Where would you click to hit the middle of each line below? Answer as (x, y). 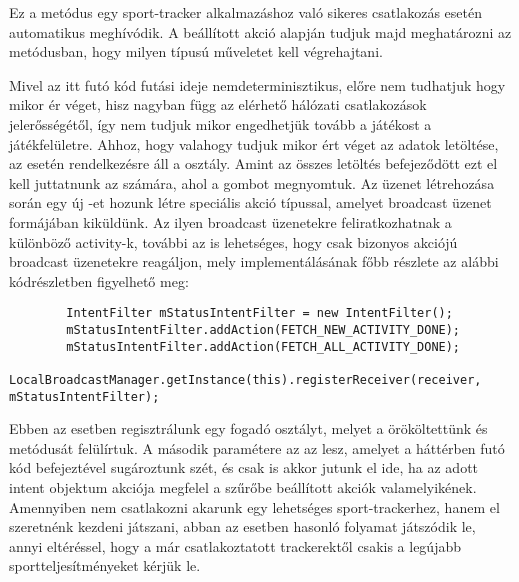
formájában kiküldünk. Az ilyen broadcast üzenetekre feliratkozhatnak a (230, 221)
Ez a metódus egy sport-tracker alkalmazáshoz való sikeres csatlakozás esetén (245, 12)
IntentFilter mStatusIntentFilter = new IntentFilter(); (259, 313)
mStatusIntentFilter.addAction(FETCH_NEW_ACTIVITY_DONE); (263, 329)
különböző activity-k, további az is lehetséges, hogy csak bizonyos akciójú (233, 241)
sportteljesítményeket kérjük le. (105, 565)
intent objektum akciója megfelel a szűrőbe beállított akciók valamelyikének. (243, 487)
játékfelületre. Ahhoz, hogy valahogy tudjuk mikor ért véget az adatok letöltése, (254, 143)
